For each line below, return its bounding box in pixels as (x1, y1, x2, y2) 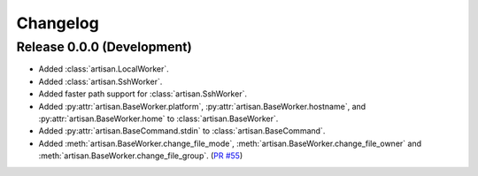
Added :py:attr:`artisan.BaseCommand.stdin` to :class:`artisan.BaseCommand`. (38, 126, 326, 136)
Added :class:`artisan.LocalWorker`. (38, 64, 169, 74)
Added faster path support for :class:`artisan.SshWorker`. (38, 88, 248, 99)
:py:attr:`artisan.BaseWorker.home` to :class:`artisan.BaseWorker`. (38, 113, 279, 124)
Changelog (16, 13, 99, 33)
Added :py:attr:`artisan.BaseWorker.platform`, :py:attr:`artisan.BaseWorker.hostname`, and (38, 101, 366, 111)
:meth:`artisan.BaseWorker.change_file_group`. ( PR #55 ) (38, 150, 243, 161)
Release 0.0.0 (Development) (16, 39, 192, 55)
